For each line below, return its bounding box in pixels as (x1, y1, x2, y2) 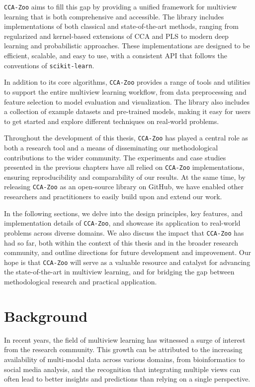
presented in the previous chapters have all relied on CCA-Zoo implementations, (4, 162, 245, 172)
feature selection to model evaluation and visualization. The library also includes (4, 96, 250, 107)
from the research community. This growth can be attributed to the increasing (4, 344, 243, 355)
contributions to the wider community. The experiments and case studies (4, 152, 226, 162)
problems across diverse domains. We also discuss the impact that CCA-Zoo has (4, 227, 244, 238)
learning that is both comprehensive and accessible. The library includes (4, 11, 224, 21)
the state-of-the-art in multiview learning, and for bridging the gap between (4, 266, 235, 277)
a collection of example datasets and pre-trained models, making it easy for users (4, 106, 251, 117)
